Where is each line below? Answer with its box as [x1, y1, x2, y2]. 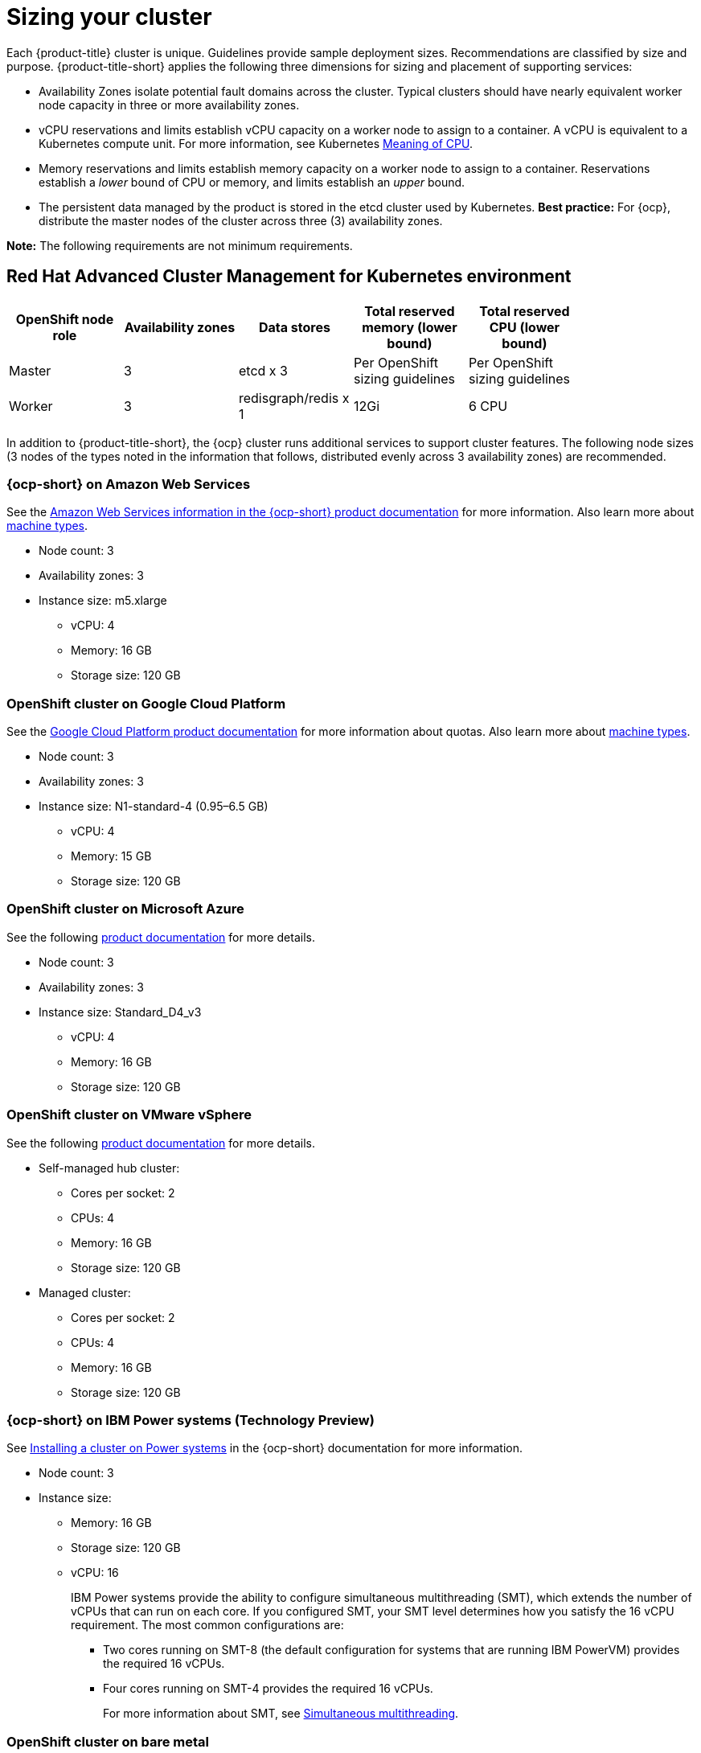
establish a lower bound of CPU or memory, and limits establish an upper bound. [39, 174, 465, 189]
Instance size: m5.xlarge [39, 593, 167, 608]
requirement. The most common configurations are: [71, 1618, 344, 1632]
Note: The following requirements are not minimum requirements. [6, 238, 353, 252]
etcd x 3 [238, 362, 288, 379]
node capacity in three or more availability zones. [39, 97, 300, 112]
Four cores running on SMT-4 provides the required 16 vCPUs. [103, 1681, 433, 1696]
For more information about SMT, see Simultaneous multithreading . [103, 1706, 459, 1721]
